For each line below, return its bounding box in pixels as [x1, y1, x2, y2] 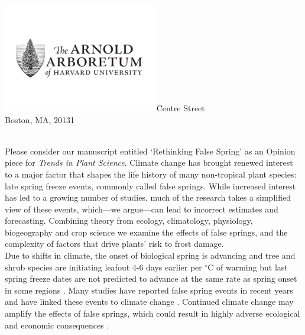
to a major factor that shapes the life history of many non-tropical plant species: [5, 167, 297, 180]
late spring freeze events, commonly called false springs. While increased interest [5, 179, 296, 192]
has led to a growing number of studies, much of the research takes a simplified [5, 191, 291, 204]
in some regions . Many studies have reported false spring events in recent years [5, 284, 293, 296]
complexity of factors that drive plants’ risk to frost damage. [5, 237, 224, 250]
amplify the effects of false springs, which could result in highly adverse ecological [5, 307, 300, 320]
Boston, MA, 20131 [5, 113, 75, 125]
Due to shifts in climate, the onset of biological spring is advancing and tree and [5, 249, 296, 262]
